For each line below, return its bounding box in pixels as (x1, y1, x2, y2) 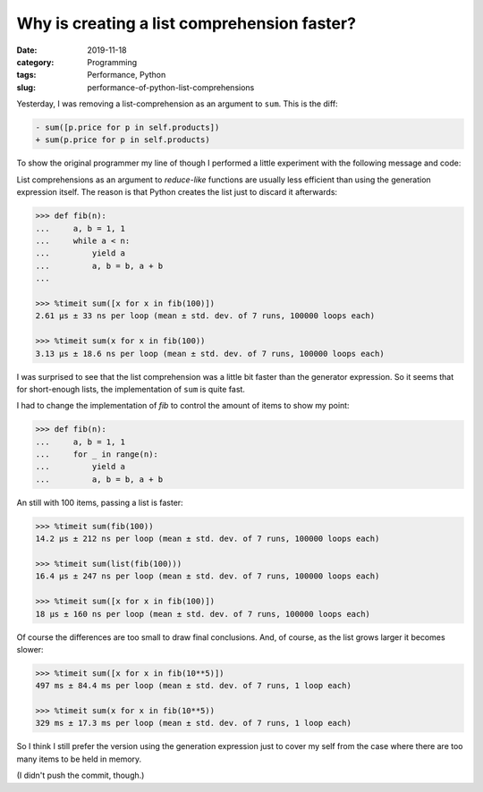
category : (16, 56, 55, 67)
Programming (87, 56, 138, 67)
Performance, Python (87, 70, 166, 80)
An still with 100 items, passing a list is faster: (16, 497, 183, 508)
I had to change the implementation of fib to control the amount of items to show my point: (16, 400, 350, 411)
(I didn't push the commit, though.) (16, 770, 145, 781)
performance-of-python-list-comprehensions (87, 81, 255, 93)
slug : (16, 81, 36, 93)
